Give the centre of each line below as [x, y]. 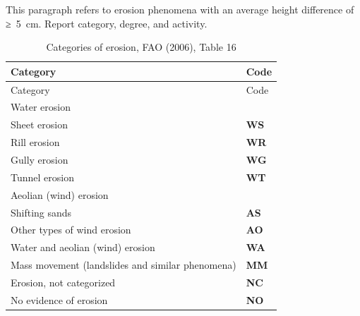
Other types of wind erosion [71, 230]
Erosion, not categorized [63, 282]
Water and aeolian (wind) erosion [83, 247]
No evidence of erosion [59, 299]
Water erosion [41, 107]
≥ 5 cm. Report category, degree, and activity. [107, 23]
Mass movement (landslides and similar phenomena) [124, 265]
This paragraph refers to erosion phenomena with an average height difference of [180, 9]
